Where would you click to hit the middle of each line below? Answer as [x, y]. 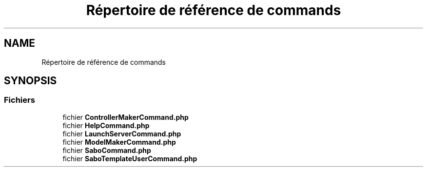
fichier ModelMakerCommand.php [119, 142]
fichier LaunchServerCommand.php [122, 133]
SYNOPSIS [30, 81]
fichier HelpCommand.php [106, 125]
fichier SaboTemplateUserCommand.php [130, 158]
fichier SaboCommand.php [107, 150]
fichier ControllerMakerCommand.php [126, 117]
